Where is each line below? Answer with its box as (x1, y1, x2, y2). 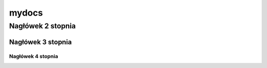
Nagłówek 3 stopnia (9, 38, 72, 46)
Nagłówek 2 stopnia (9, 22, 76, 30)
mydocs (9, 7, 43, 18)
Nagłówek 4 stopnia (9, 53, 58, 60)
